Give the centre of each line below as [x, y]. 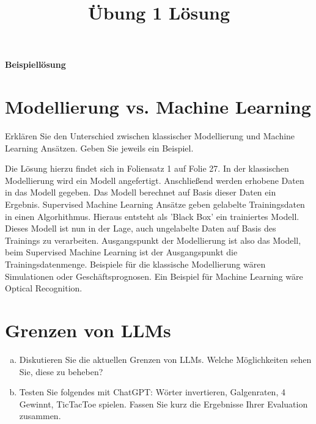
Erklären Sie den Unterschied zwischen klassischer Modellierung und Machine [150, 136]
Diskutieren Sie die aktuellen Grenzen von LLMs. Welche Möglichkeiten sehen [165, 359]
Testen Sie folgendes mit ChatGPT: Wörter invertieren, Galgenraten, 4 [152, 392]
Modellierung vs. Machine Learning [158, 107]
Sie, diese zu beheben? [61, 371]
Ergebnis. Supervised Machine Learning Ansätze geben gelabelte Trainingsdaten [155, 204]
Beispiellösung [35, 64]
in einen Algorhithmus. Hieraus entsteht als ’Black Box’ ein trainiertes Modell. [152, 216]
